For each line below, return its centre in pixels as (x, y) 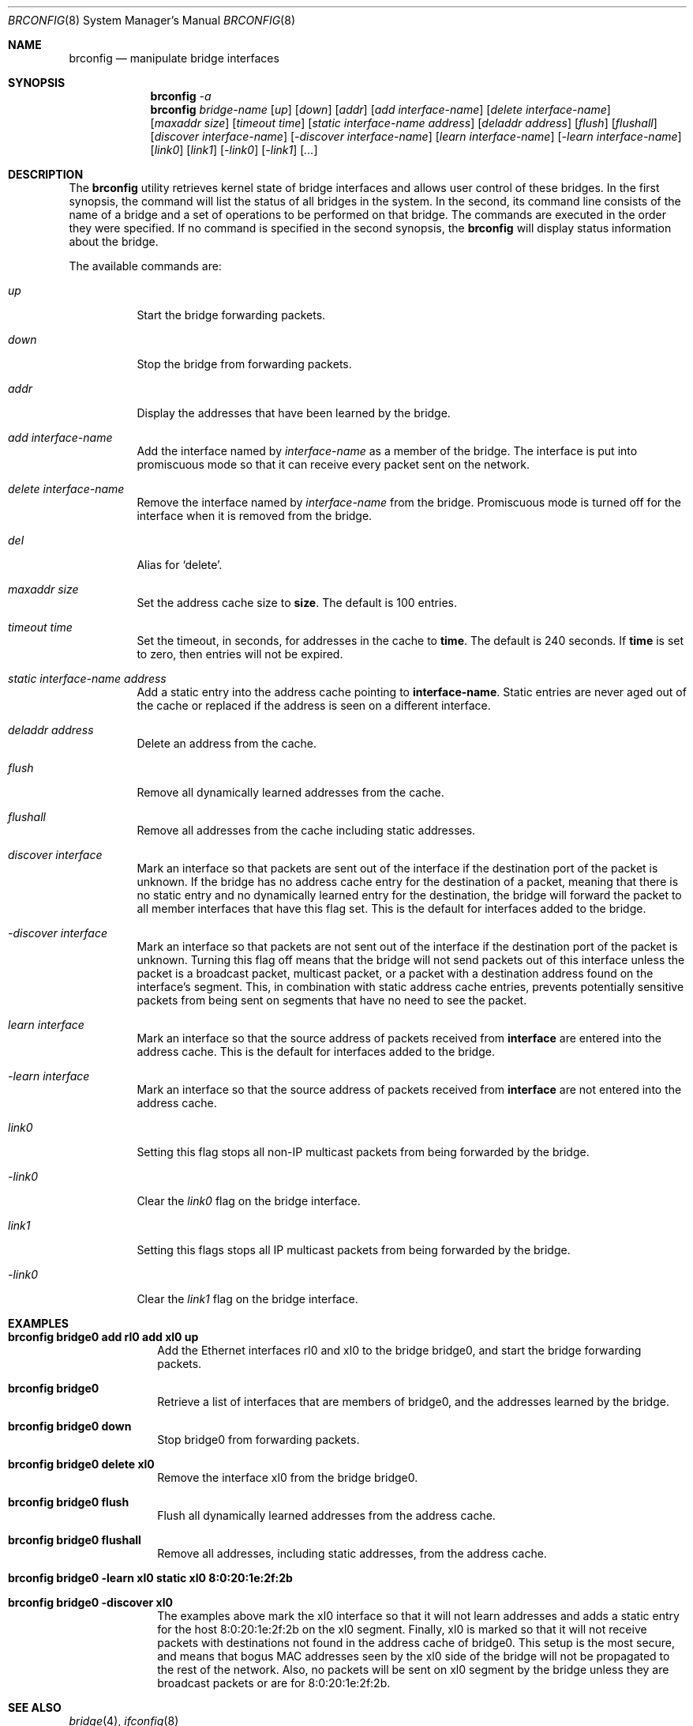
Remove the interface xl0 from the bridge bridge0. (288, 1477)
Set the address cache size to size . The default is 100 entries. (297, 603)
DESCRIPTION (46, 174)
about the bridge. (114, 241)
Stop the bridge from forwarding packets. (244, 364)
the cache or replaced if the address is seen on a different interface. (314, 705)
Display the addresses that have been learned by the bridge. (294, 413)
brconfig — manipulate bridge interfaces (174, 58)
